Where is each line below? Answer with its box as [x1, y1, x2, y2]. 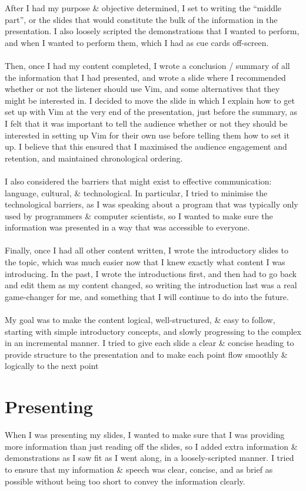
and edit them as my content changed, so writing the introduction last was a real [5, 279, 297, 291]
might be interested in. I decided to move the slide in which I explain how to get [5, 94, 295, 106]
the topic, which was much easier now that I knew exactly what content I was [5, 256, 285, 268]
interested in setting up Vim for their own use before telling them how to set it [5, 128, 290, 141]
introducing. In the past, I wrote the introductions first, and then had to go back [5, 267, 297, 279]
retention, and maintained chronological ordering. [5, 151, 183, 164]
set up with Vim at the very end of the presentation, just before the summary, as [5, 106, 298, 118]
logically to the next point [5, 360, 99, 372]
